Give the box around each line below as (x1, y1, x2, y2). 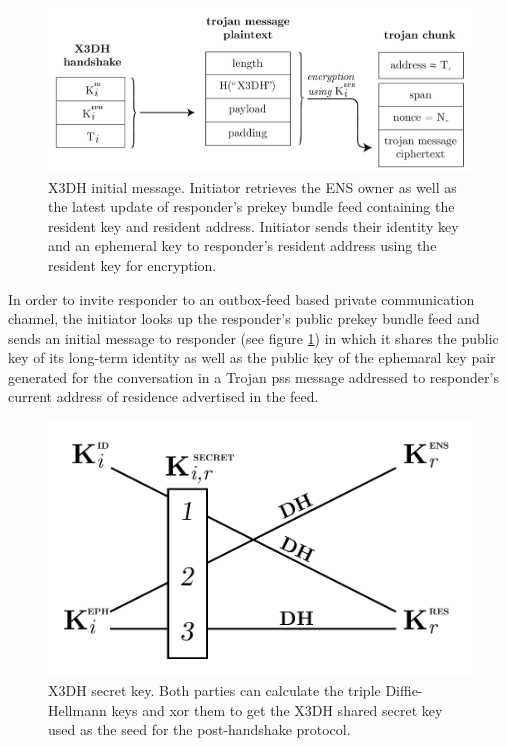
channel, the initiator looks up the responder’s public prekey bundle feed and (8, 308, 480, 329)
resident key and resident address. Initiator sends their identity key (48, 215, 459, 236)
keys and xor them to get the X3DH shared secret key (111, 699, 443, 720)
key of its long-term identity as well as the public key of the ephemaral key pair (8, 347, 496, 368)
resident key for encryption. (48, 254, 217, 275)
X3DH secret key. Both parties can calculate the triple (48, 680, 381, 701)
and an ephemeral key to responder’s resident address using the (48, 235, 437, 256)
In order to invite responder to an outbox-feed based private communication (8, 288, 475, 309)
